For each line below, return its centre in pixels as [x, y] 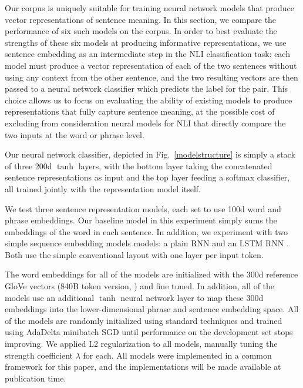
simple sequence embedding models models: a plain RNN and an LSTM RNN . [147, 243]
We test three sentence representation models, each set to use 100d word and [143, 208]
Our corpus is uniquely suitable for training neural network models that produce [149, 8]
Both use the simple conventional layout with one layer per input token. [134, 254]
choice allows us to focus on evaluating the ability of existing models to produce [149, 100]
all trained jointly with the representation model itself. [103, 188]
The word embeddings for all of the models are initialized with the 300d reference [151, 274]
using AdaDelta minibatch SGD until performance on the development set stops [149, 332]
